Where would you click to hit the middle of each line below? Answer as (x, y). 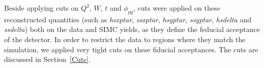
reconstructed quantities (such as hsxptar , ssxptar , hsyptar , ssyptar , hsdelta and (128, 19)
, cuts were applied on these (177, 8)
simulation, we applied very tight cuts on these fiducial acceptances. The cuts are (131, 49)
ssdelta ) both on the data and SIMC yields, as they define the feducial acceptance (132, 29)
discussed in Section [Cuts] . (47, 59)
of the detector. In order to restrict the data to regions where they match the (125, 39)
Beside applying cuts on (41, 8)
